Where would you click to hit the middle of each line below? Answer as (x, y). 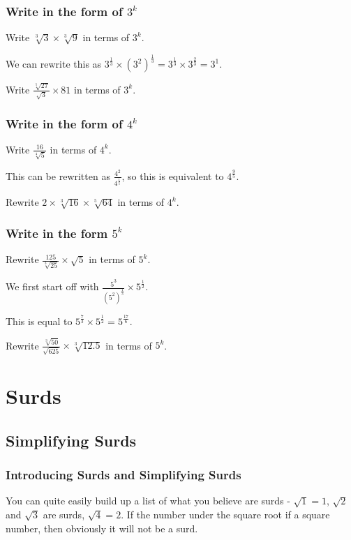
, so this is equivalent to (173, 175)
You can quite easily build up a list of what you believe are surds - (148, 501)
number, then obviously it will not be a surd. (102, 528)
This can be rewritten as (58, 175)
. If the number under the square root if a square (225, 515)
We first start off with (52, 286)
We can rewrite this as (54, 64)
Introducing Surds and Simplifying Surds (124, 475)
